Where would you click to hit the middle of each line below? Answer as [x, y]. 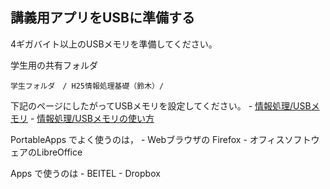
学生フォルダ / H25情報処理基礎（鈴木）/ [87, 86]
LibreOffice [59, 152]
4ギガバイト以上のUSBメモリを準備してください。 [114, 44]
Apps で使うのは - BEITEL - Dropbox [85, 173]
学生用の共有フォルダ [54, 65]
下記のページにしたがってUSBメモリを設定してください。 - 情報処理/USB [161, 105]
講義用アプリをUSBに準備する [103, 18]
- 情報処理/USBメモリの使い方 [92, 118]
